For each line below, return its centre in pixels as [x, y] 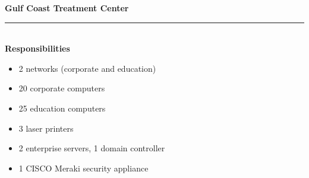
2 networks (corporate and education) [87, 68]
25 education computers [62, 108]
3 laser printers [46, 128]
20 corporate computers [62, 88]
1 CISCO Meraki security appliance [83, 168]
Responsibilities [37, 48]
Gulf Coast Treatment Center [67, 8]
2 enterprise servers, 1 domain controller [92, 148]
